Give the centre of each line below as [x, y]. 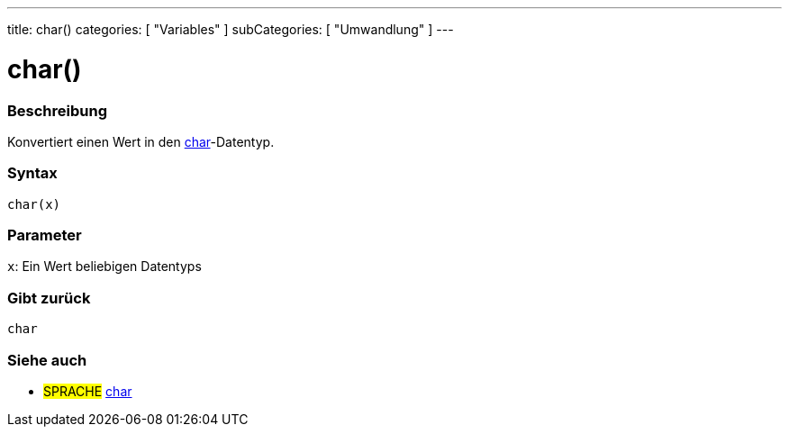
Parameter [45, 235]
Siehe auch [47, 360]
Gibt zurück [49, 298]
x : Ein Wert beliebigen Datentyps [104, 267]
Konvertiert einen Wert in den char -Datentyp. [141, 141]
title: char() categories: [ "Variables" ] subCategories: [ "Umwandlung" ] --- [231, 29]
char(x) [34, 204]
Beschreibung [58, 110]
